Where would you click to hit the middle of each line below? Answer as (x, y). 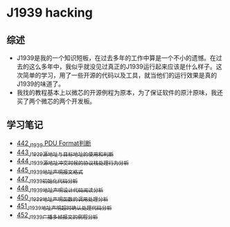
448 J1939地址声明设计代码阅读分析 (60, 189)
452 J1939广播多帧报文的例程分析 (57, 216)
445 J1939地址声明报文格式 (50, 171)
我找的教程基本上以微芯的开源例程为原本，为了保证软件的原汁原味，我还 (120, 92)
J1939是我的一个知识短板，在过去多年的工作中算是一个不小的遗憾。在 (116, 58)
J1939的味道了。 (41, 84)
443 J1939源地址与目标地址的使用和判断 (65, 153)
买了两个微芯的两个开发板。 (56, 101)
